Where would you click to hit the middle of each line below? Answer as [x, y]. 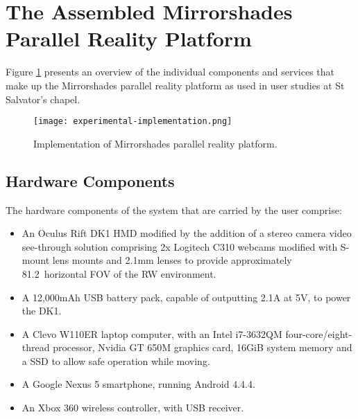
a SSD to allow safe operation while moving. [116, 360]
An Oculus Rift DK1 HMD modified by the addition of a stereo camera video [187, 233]
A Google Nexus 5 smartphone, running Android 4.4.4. [138, 384]
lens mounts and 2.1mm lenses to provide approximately [172, 260]
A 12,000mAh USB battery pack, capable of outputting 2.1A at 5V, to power [186, 297]
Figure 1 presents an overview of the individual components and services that [170, 72]
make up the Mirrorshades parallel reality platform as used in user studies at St [175, 85]
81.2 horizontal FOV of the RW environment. [119, 273]
